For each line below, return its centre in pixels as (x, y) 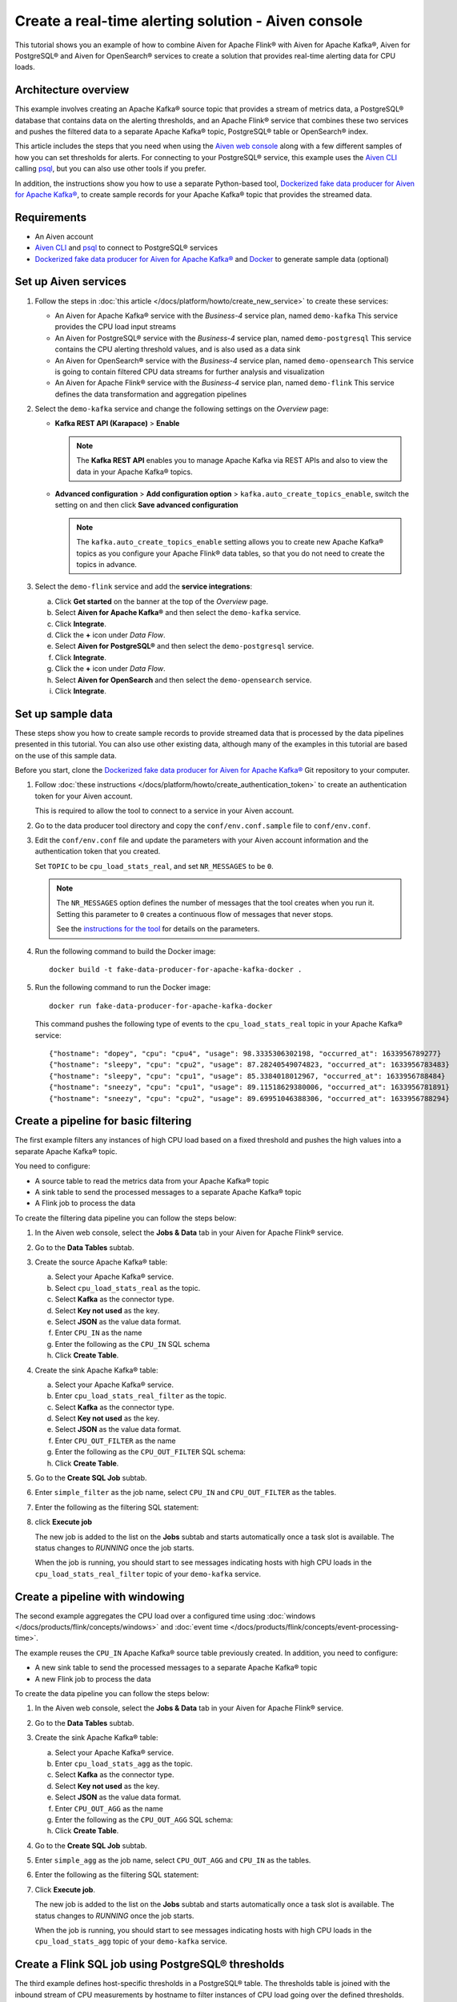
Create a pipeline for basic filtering (103, 1121)
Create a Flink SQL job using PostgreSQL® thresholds (150, 1965)
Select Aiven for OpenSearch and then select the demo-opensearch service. (183, 680)
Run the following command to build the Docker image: (125, 951)
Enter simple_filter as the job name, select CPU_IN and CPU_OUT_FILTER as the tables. (185, 1493)
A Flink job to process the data (85, 1203)
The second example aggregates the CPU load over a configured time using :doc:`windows (165, 1616)
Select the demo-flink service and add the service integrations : (143, 587)
